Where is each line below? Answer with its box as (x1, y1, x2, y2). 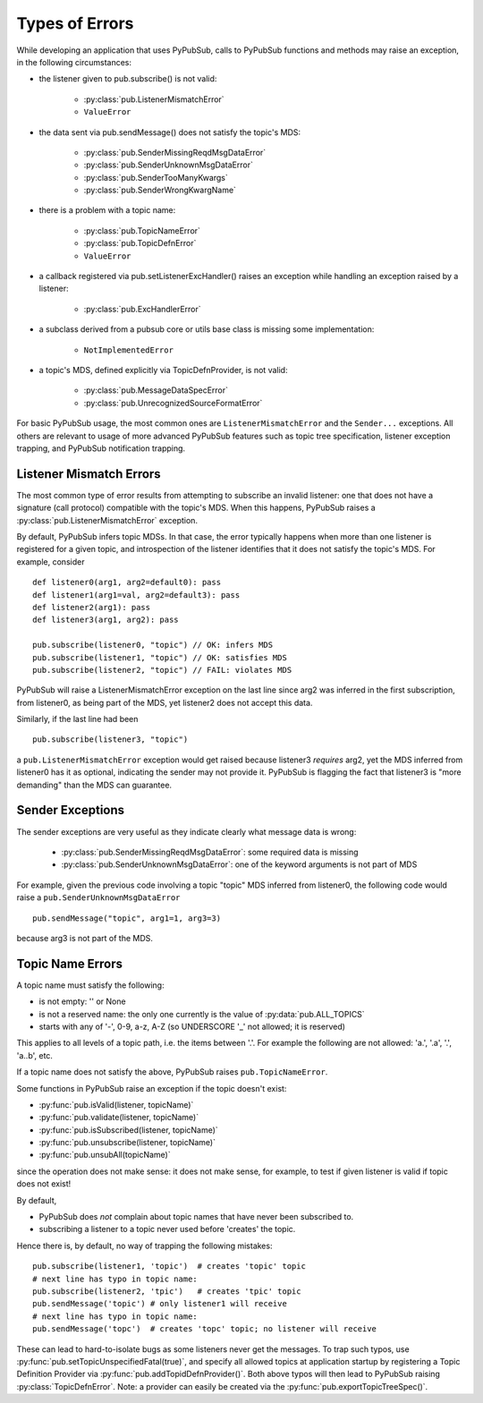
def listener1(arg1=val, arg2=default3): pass (32, 590, 241, 599)
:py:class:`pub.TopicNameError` (83, 225, 201, 236)
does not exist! (16, 1178, 72, 1189)
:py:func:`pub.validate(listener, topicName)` (38, 1112, 199, 1123)
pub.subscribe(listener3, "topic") (32, 735, 189, 744)
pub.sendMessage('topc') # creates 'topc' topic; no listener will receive (32, 1324, 377, 1334)
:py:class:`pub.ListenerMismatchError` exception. (16, 514, 199, 525)
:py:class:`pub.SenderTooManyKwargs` (83, 172, 228, 183)
